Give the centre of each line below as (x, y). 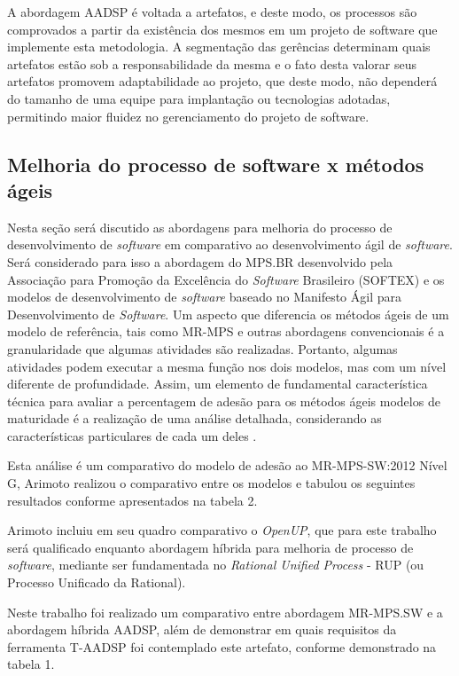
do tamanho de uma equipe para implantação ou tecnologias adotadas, (199, 98)
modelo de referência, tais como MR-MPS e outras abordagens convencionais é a (226, 331)
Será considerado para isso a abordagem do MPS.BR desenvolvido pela (200, 261)
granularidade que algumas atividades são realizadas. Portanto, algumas (202, 348)
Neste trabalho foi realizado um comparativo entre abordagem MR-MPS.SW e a (225, 612)
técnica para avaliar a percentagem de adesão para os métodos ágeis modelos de (224, 401)
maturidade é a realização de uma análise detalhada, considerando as (194, 418)
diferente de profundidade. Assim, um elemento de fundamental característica (218, 384)
